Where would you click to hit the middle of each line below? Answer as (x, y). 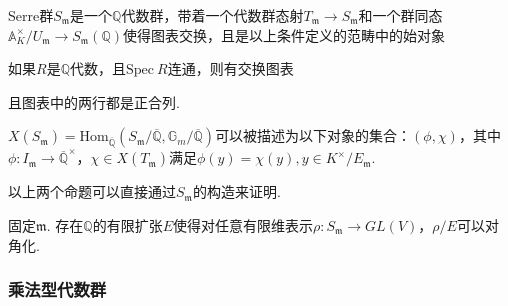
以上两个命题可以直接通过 (92, 191)
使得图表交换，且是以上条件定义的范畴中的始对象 (283, 34)
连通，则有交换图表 (230, 68)
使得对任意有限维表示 (242, 224)
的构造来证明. (236, 191)
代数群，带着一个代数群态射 (212, 15)
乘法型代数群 (57, 289)
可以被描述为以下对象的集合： (313, 135)
